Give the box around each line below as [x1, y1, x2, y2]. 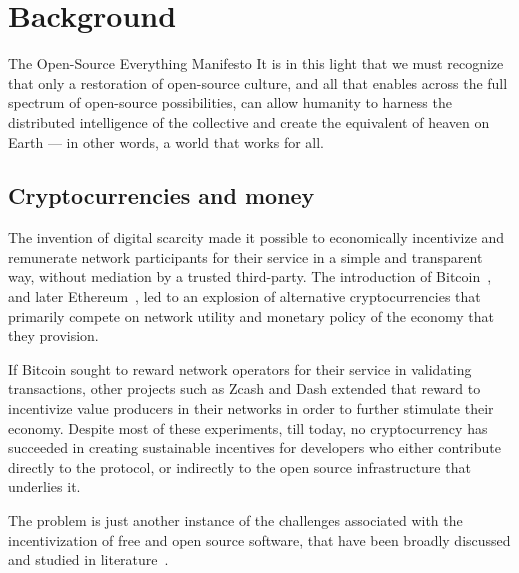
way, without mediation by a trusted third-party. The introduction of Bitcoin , [8, 266, 492, 287]
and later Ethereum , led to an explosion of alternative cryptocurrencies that [8, 286, 481, 307]
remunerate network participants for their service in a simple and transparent [8, 246, 483, 267]
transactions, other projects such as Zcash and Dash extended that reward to [8, 378, 481, 399]
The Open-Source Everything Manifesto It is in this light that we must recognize [8, 53, 504, 74]
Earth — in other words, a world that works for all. [8, 131, 324, 152]
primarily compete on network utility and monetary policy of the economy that [8, 305, 494, 326]
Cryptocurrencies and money [8, 180, 315, 211]
